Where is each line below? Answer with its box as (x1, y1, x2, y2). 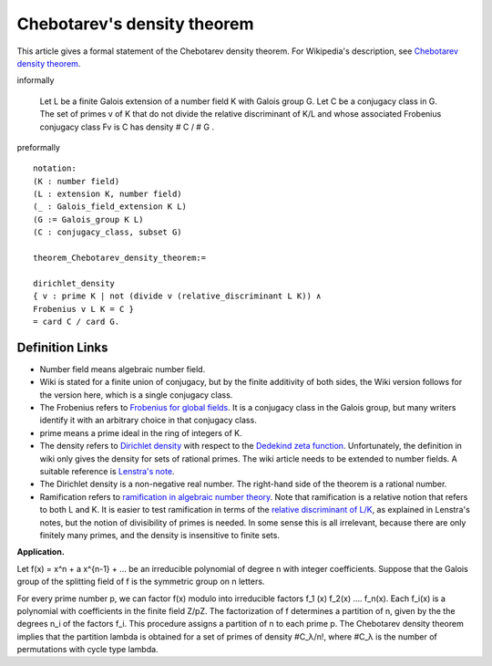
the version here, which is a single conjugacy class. (39, 389, 233, 401)
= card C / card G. (33, 316, 120, 327)
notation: (33, 163, 77, 173)
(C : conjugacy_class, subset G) (33, 227, 182, 237)
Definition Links (16, 339, 108, 355)
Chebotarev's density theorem (16, 14, 254, 34)
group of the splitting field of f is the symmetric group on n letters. (16, 576, 265, 588)
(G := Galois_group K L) (33, 214, 144, 224)
